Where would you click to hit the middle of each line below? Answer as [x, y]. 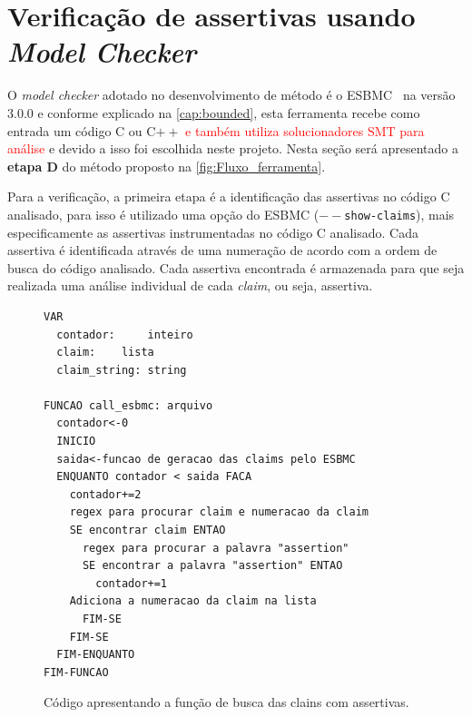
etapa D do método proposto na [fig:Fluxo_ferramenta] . [167, 166]
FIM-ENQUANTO [96, 655]
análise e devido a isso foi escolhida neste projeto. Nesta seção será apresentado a [233, 148]
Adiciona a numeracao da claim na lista [193, 601]
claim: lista [105, 353]
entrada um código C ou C [82, 130]
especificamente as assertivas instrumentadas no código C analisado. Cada [213, 232]
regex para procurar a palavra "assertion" [216, 548]
